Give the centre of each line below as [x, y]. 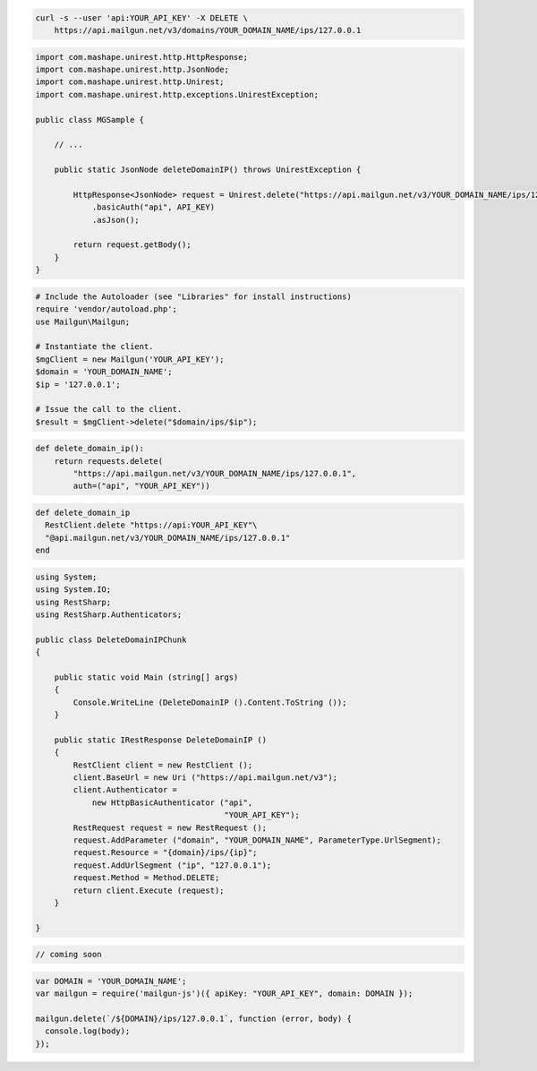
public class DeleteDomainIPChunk [111, 639]
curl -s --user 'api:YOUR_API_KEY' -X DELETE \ [141, 17]
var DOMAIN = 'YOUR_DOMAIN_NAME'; [111, 981]
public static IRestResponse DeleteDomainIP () [161, 740]
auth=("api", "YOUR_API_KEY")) [141, 486]
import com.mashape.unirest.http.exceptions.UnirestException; [177, 94]
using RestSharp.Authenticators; [109, 614]
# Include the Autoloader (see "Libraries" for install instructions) [194, 296]
